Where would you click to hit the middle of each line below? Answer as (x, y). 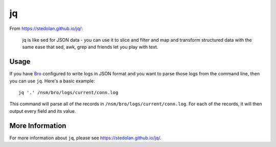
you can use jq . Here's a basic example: (52, 81)
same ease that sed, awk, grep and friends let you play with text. (90, 47)
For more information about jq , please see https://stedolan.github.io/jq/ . (85, 138)
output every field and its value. (43, 111)
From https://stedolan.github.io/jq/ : (46, 28)
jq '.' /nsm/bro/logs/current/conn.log (68, 93)
